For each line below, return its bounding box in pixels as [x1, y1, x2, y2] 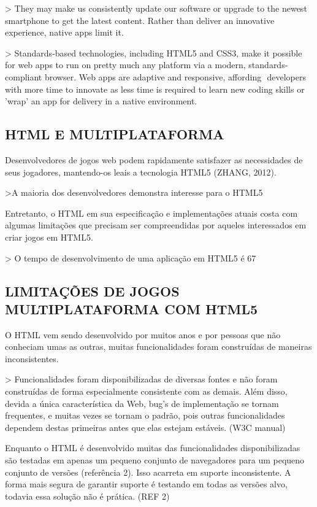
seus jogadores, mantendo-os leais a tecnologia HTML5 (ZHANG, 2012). [5, 165, 277, 178]
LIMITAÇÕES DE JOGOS [5, 281, 180, 300]
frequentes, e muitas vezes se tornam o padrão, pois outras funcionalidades [5, 409, 285, 422]
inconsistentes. [5, 352, 59, 365]
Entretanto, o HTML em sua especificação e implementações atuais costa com [5, 206, 298, 219]
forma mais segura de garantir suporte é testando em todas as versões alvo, [5, 478, 288, 490]
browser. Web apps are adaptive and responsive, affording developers [44, 70, 307, 83]
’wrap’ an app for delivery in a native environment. [5, 95, 197, 107]
